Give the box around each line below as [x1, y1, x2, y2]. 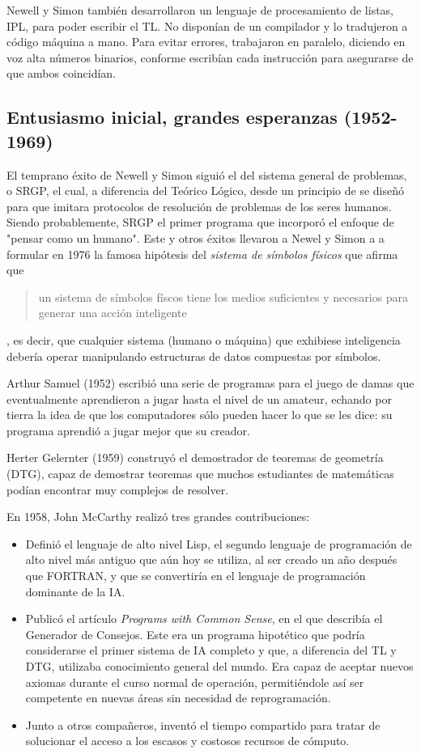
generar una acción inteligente [38, 304, 187, 321]
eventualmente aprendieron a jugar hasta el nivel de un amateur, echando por [6, 390, 392, 407]
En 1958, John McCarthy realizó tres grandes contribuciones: [6, 508, 310, 525]
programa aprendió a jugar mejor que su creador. [6, 421, 250, 438]
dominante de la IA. [25, 582, 125, 599]
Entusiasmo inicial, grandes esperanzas [6, 104, 338, 129]
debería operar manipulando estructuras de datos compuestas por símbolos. [6, 347, 381, 364]
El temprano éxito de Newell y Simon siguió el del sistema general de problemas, [6, 166, 407, 183]
